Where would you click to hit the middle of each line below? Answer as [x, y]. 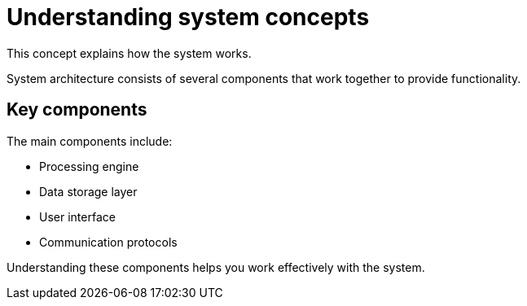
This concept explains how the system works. [129, 53]
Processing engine [89, 166]
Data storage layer [88, 191]
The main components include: [90, 141]
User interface [77, 216]
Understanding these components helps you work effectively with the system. [216, 267]
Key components [77, 110]
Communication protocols [108, 242]
